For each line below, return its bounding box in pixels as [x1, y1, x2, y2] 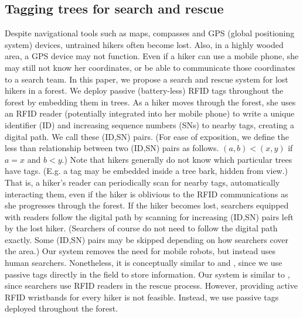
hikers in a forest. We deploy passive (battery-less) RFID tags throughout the [5, 84, 284, 97]
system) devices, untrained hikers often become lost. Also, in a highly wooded [5, 38, 284, 50]
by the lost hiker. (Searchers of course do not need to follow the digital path [5, 222, 278, 234]
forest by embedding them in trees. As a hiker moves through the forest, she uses [5, 95, 296, 108]
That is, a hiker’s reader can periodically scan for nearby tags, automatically [5, 176, 280, 188]
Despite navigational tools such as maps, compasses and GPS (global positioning [5, 27, 295, 39]
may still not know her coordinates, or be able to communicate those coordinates [5, 61, 295, 73]
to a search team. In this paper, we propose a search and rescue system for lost [5, 73, 288, 85]
